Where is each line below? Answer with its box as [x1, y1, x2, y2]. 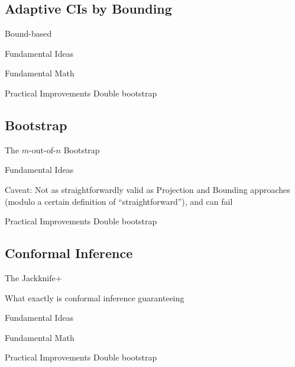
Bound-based [5, 27, 52, 40]
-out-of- [29, 143, 56, 156]
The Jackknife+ [5, 271, 62, 284]
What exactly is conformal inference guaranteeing [5, 291, 184, 304]
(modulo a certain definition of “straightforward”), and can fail [5, 195, 233, 207]
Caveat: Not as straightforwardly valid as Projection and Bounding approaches [5, 183, 290, 195]
